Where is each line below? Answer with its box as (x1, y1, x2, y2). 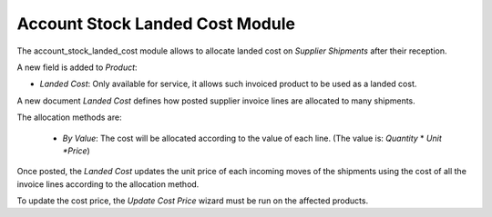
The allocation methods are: (16, 112, 122, 123)
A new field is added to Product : (16, 62, 138, 73)
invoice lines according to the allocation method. (16, 178, 200, 190)
